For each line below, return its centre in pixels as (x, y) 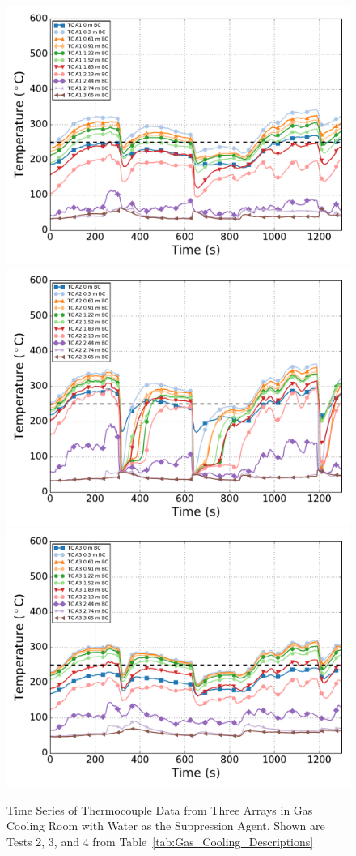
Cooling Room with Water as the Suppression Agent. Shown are (166, 826)
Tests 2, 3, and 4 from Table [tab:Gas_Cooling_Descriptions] (160, 841)
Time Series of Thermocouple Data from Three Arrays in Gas (160, 809)
